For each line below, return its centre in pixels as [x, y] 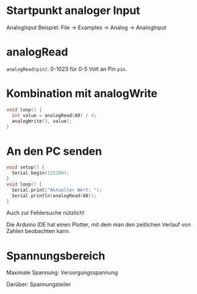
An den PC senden [54, 151]
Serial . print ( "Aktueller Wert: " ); [57, 190]
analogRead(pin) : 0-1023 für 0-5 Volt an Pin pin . [67, 69]
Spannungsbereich [56, 256]
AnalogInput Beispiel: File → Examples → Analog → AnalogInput [86, 27]
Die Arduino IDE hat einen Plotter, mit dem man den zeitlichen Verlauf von [99, 225]
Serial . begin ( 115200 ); [41, 173]
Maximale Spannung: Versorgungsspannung [62, 273]
